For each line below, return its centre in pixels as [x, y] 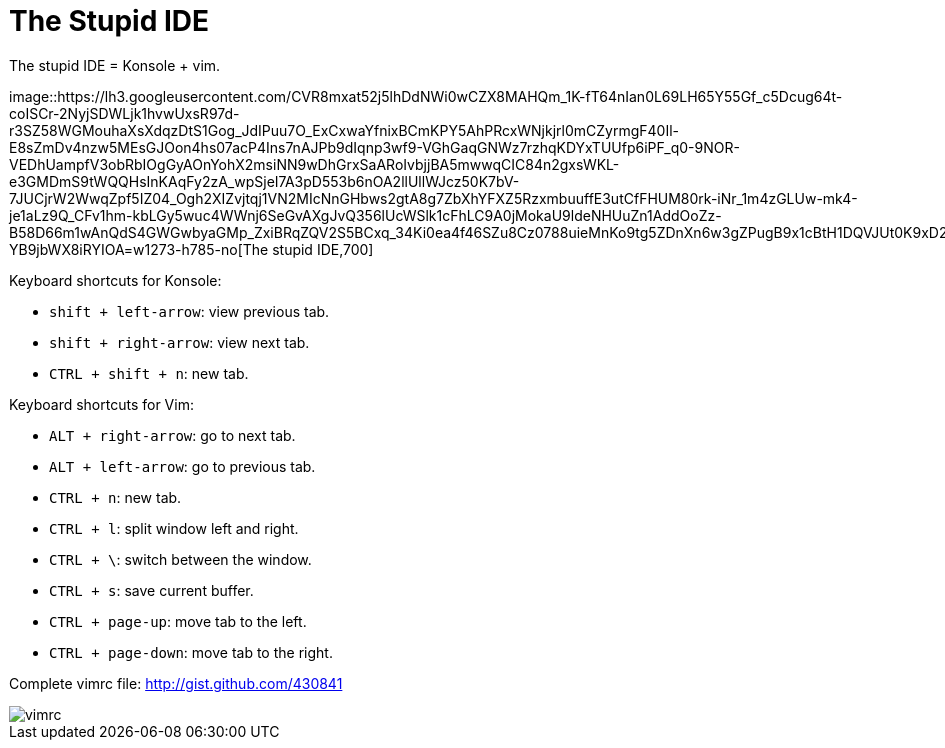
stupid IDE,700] [323, 249]
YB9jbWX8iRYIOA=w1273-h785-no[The [139, 249]
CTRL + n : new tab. [115, 497]
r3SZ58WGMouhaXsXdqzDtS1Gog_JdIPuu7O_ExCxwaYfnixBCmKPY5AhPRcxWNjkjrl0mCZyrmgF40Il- [344, 130]
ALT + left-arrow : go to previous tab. [182, 466]
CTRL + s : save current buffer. [151, 590]
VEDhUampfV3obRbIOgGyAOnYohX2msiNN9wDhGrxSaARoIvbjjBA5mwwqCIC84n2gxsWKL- [314, 164]
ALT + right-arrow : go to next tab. [172, 435]
